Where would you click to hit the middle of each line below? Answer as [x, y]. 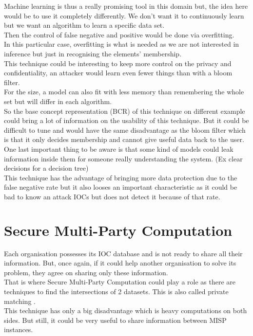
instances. [19, 329]
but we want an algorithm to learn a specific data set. [84, 25]
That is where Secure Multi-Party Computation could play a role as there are [120, 282]
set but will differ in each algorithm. [58, 101]
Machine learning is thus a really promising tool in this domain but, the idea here [126, 6]
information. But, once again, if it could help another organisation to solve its [120, 263]
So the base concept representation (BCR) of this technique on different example [125, 111]
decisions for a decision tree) [46, 168]
